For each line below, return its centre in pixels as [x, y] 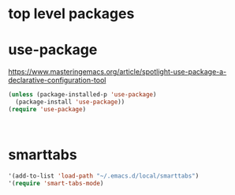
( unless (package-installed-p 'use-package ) [82, 95]
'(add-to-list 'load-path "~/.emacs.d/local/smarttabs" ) [104, 176]
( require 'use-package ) [47, 109]
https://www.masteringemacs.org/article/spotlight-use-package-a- [117, 72]
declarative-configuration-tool [57, 81]
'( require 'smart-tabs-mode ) [56, 183]
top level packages [71, 14]
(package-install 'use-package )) [70, 102]
